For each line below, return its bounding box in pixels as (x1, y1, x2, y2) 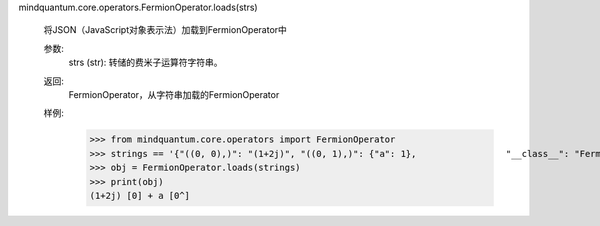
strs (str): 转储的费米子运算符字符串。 (68, 56, 223, 69)
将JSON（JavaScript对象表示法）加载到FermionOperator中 (43, 24, 287, 36)
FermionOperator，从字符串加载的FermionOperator (68, 88, 280, 100)
